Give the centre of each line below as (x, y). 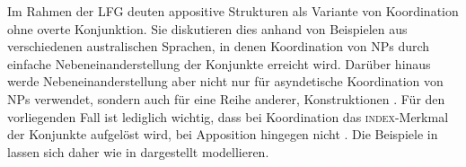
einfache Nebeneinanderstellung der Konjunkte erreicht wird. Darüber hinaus (219, 63)
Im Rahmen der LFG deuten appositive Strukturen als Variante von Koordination (233, 11)
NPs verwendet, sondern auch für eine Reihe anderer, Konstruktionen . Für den (226, 98)
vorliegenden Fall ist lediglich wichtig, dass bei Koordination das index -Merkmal (228, 116)
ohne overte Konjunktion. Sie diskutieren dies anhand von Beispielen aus (207, 28)
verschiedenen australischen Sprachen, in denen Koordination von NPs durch (219, 46)
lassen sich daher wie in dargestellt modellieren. (138, 151)
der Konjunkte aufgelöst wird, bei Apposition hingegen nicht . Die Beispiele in (223, 134)
